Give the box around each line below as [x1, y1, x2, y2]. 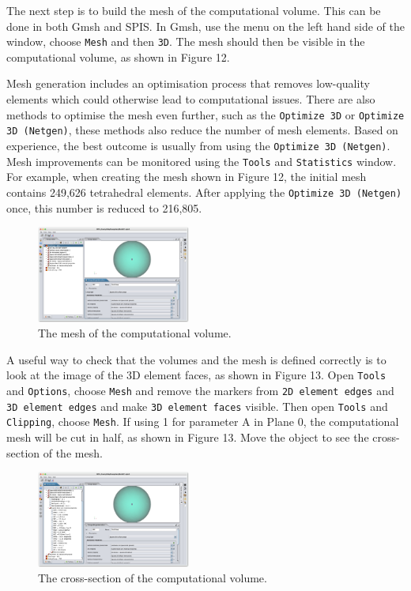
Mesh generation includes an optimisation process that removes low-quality [6, 75, 370, 92]
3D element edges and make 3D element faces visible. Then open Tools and [6, 397, 388, 414]
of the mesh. [43, 444, 103, 461]
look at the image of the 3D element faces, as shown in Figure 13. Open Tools [6, 367, 386, 383]
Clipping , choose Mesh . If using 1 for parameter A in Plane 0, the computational [6, 413, 399, 430]
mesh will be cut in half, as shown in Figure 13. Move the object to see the [6, 429, 369, 446]
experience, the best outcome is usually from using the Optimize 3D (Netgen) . [6, 137, 390, 153]
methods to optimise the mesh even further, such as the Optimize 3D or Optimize [6, 106, 405, 122]
